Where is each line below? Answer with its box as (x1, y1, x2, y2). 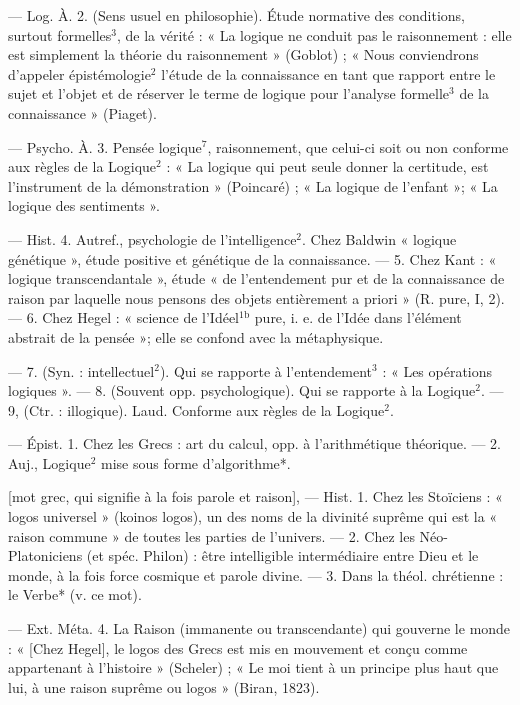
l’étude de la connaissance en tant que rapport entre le (161, 63, 496, 84)
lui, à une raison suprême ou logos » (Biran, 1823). (8, 676, 320, 697)
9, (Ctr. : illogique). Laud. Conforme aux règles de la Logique (8, 399, 385, 420)
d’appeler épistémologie (8, 63, 151, 84)
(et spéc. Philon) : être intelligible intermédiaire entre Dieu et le (86, 545, 479, 566)
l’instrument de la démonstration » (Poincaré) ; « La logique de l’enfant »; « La (8, 175, 498, 196)
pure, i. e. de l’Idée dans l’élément (254, 307, 462, 328)
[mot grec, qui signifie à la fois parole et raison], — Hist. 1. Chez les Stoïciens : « (8, 486, 503, 507)
